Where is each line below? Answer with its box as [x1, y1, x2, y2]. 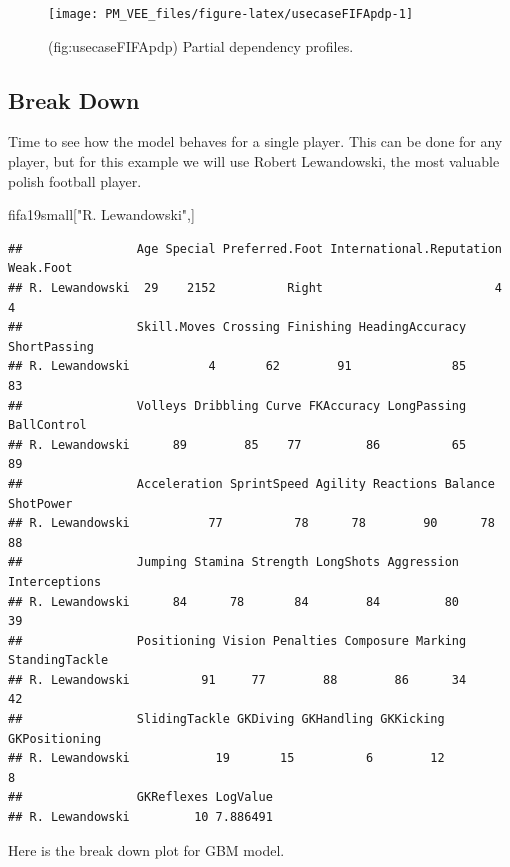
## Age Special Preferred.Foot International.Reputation [8, 241, 502, 256]
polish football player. [8, 170, 142, 191]
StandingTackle [8, 653, 109, 668]
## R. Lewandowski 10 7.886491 [8, 810, 273, 825]
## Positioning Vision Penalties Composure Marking [8, 633, 467, 648]
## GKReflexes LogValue [8, 790, 273, 805]
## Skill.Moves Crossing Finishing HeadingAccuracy [8, 320, 467, 335]
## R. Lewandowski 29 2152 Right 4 [8, 281, 502, 296]
